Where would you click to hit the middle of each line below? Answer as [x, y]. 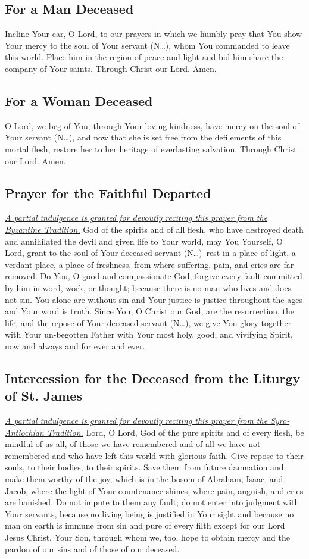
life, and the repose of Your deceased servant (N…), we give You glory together [148, 322]
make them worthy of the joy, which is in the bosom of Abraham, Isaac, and [144, 479]
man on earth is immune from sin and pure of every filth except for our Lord [145, 525]
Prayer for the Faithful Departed [108, 193]
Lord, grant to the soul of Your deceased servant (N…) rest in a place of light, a [150, 253]
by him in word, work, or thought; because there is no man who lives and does [148, 287]
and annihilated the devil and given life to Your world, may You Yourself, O [144, 241]
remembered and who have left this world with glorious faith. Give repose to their [154, 455]
